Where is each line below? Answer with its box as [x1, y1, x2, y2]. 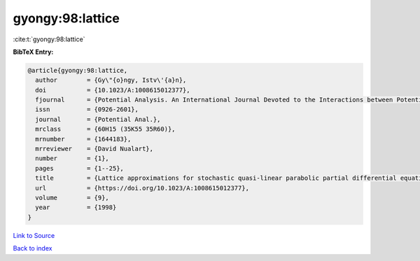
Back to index [13, 244, 52, 253]
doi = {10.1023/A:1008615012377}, [35, 86, 190, 94]
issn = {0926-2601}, [35, 106, 139, 113]
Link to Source [13, 231, 55, 239]
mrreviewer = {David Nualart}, [35, 145, 154, 153]
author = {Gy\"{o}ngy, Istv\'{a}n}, [35, 76, 187, 84]
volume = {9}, [35, 194, 110, 202]
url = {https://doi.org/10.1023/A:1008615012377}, [35, 184, 250, 192]
